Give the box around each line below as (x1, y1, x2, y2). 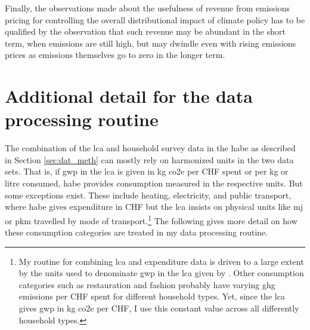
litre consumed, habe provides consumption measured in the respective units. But (5, 177, 303, 190)
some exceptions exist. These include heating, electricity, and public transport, (5, 188, 292, 201)
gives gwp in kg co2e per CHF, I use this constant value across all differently (18, 302, 299, 314)
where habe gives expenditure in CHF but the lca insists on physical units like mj (5, 200, 303, 213)
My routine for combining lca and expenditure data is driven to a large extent (18, 255, 304, 267)
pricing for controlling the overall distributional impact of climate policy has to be (5, 13, 305, 26)
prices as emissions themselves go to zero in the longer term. (5, 48, 225, 61)
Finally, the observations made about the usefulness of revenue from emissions (5, 2, 290, 14)
